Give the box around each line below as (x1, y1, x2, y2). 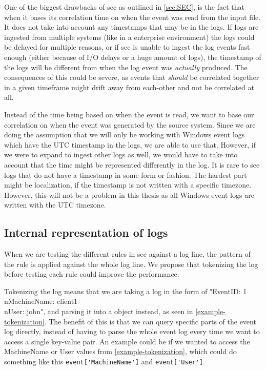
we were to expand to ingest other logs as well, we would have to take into (4, 149, 238, 160)
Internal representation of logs (4, 224, 168, 240)
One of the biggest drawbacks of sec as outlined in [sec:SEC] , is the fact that (4, 2, 244, 12)
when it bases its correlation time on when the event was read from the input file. (4, 11, 261, 22)
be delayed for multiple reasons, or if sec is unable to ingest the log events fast (4, 42, 250, 52)
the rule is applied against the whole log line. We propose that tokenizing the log (4, 258, 258, 269)
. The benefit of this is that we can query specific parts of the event (44, 316, 256, 326)
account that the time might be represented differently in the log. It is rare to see (4, 159, 260, 170)
